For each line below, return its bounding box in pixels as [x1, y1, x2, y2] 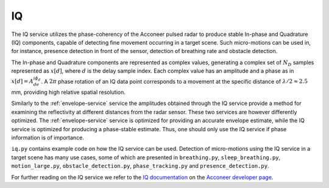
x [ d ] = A [11, 78, 34, 85]
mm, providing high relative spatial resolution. [11, 89, 126, 96]
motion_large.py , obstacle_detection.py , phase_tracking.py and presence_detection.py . [11, 162, 269, 170]
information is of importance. [11, 134, 85, 142]
